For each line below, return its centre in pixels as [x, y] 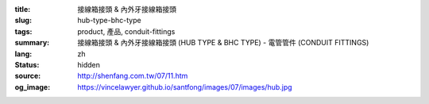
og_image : [33, 87]
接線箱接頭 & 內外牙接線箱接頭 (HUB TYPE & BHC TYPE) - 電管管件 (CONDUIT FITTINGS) [223, 43]
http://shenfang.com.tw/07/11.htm [133, 76]
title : [23, 9]
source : [28, 76]
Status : [27, 64]
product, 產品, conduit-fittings [126, 31]
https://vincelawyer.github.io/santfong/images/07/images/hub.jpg [185, 87]
